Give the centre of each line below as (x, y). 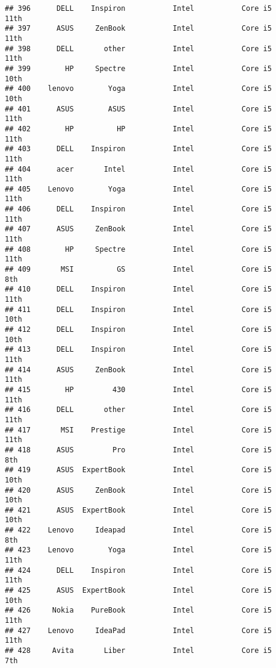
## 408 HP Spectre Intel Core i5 (138, 249)
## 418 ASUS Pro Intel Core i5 (138, 450)
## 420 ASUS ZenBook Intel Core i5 (138, 490)
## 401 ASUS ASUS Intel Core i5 (138, 109)
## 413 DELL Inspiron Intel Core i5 (138, 350)
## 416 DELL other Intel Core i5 (138, 410)
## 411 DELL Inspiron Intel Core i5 (138, 309)
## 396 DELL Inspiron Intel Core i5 (138, 8)
